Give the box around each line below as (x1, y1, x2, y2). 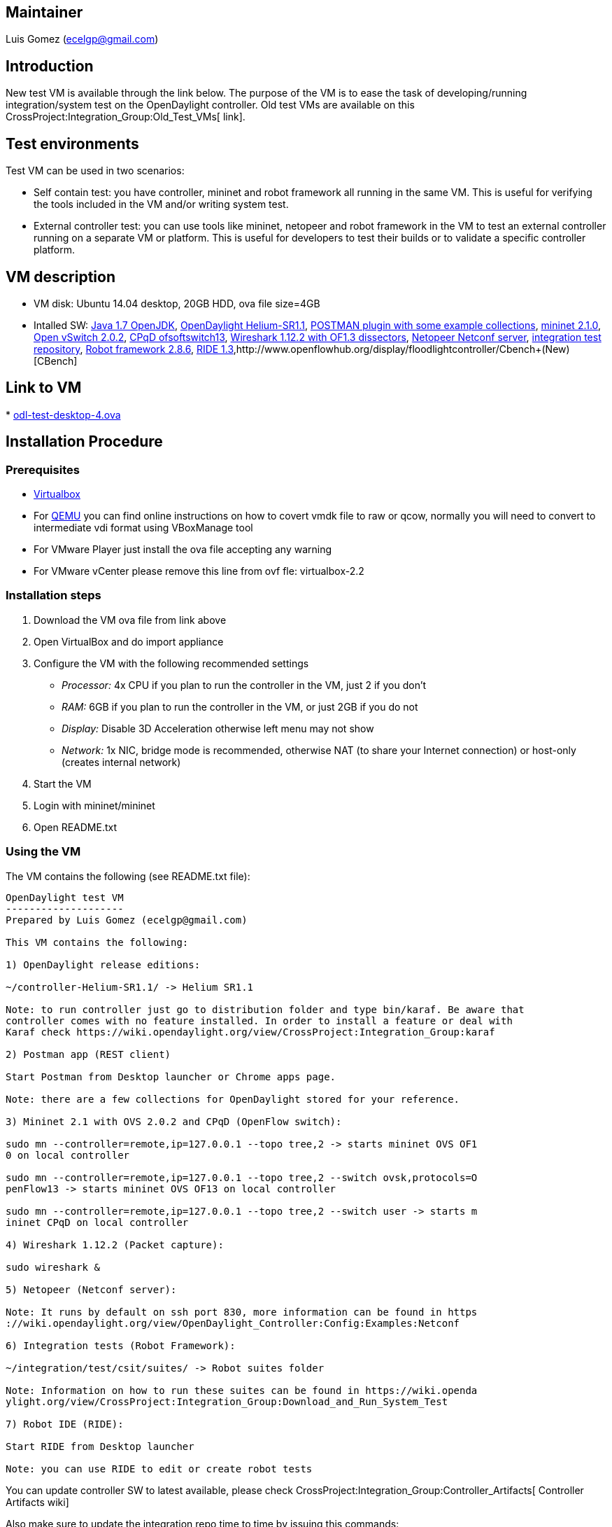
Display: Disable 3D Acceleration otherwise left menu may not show (62, 722, 374, 734)
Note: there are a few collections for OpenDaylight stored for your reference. (6, 1093, 460, 1105)
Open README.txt (34, 821, 118, 833)
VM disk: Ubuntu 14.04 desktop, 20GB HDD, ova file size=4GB (34, 297, 320, 309)
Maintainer (6, 4, 83, 21)
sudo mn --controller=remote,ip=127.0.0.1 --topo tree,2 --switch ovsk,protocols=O (6, 1171, 478, 1183)
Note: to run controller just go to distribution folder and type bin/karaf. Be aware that (6, 1003, 525, 1015)
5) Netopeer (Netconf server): (6, 1283, 177, 1295)
